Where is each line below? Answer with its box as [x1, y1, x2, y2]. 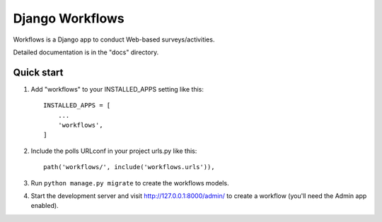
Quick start [13, 66, 64, 78]
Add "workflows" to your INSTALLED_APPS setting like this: [30, 85, 204, 93]
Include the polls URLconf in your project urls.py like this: [30, 147, 197, 155]
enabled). [30, 202, 59, 210]
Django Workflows [13, 11, 125, 26]
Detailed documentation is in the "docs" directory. [13, 48, 159, 56]
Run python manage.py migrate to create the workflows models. [30, 178, 229, 187]
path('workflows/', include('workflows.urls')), [43, 163, 215, 171]
